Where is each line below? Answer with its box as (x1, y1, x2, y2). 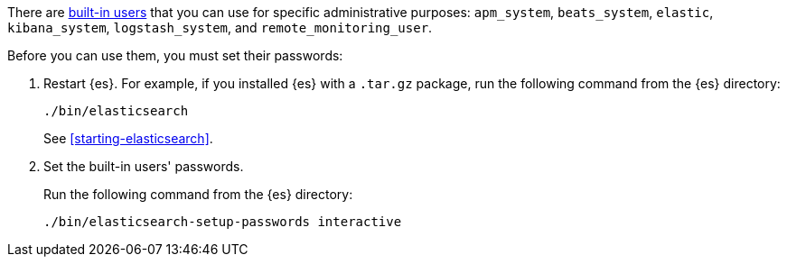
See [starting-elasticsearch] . (43, 131, 213, 146)
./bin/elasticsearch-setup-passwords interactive (43, 214, 402, 229)
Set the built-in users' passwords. (43, 159, 244, 174)
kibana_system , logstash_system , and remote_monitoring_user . (7, 20, 433, 35)
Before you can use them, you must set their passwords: (7, 48, 343, 63)
